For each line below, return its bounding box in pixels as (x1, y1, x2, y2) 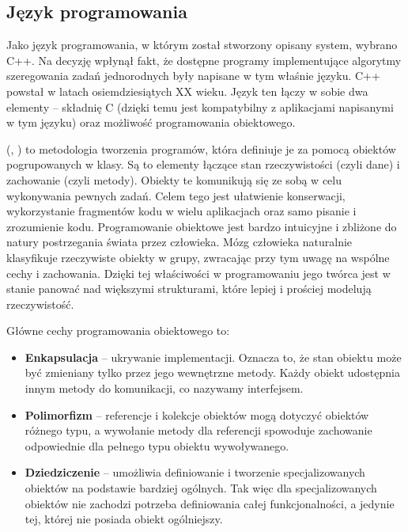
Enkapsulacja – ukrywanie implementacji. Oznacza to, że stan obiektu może (25, 348, 402, 365)
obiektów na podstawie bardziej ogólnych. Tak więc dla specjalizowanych (25, 480, 377, 496)
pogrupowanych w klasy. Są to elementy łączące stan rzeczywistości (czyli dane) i (6, 156, 400, 173)
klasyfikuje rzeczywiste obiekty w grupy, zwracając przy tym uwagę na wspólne (6, 249, 390, 265)
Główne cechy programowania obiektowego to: (6, 322, 230, 339)
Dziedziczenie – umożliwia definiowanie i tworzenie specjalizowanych (25, 464, 365, 481)
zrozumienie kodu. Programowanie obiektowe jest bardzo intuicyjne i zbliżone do (6, 218, 397, 234)
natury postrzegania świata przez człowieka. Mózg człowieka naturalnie (6, 234, 353, 250)
